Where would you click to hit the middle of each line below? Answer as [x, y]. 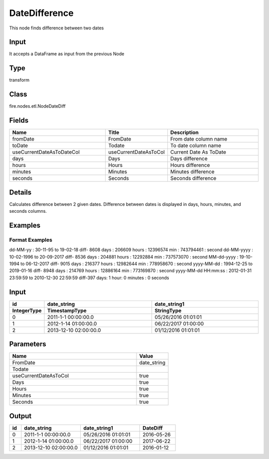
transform [19, 80]
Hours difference [190, 165]
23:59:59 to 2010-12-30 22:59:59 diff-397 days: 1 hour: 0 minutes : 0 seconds [89, 278]
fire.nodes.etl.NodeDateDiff [37, 106]
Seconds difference [193, 178]
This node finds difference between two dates [57, 28]
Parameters [28, 344]
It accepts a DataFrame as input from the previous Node [67, 54]
